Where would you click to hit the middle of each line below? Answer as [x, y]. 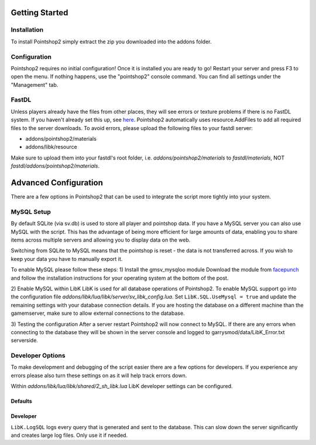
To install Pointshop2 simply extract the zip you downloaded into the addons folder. [111, 42]
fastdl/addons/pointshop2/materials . [55, 166]
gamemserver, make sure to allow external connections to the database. [98, 313]
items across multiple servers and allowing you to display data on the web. [101, 240]
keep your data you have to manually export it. [67, 259]
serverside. [24, 341]
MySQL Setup [31, 212]
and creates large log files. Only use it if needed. [69, 435]
